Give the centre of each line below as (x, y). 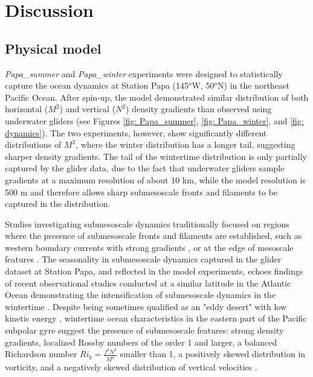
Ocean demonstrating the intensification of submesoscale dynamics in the (140, 295)
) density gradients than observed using (199, 109)
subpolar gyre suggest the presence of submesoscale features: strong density (144, 330)
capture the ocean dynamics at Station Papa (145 (97, 85)
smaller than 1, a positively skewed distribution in (213, 354)
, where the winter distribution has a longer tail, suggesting (186, 144)
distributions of (33, 144)
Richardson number (41, 354)
